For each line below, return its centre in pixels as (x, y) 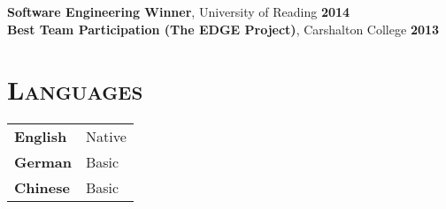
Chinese (42, 188)
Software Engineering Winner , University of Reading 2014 (179, 11)
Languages (75, 90)
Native (106, 137)
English (41, 137)
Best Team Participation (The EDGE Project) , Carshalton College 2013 (223, 29)
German (43, 162)
